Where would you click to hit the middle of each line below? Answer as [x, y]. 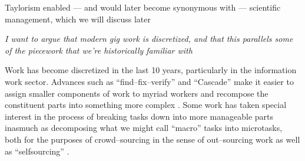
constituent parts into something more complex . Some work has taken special [146, 105]
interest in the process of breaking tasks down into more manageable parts [139, 116]
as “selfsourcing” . [37, 151]
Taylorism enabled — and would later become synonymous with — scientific [143, 7]
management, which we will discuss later [78, 19]
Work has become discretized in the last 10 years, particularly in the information [151, 70]
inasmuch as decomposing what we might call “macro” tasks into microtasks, [144, 128]
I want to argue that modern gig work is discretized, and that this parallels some [149, 39]
